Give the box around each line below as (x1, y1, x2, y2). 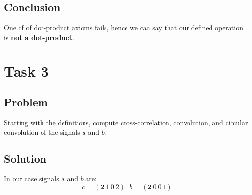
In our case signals (4, 173, 59, 184)
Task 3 (4, 61, 49, 81)
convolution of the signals (4, 127, 80, 137)
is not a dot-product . (4, 32, 74, 42)
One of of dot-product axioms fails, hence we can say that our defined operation (4, 22, 243, 33)
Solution (4, 151, 47, 166)
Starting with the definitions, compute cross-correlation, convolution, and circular (4, 117, 248, 127)
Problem (4, 94, 48, 109)
